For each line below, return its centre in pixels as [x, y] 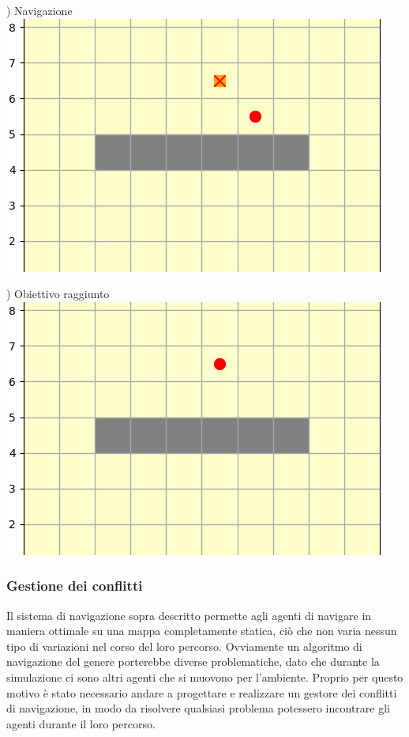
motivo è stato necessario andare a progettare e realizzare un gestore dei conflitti [202, 692]
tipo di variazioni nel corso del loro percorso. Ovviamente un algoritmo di [184, 646]
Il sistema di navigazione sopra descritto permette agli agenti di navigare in [189, 615]
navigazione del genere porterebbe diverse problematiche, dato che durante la [193, 661]
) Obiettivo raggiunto [58, 294]
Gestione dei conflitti [75, 586]
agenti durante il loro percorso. [81, 723]
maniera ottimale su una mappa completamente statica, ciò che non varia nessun [202, 631]
